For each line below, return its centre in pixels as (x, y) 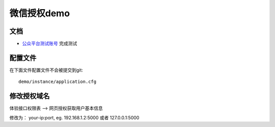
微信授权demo (40, 13)
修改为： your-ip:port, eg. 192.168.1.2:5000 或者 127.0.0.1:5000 (74, 117)
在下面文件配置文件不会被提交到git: (46, 70)
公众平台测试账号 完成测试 (50, 44)
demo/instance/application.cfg (58, 82)
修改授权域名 (30, 96)
